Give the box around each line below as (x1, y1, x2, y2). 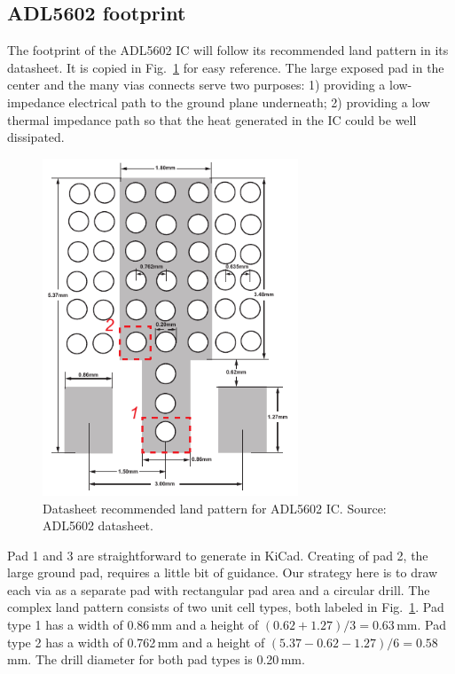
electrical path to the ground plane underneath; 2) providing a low (68, 92, 430, 111)
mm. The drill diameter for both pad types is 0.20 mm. (7, 650, 305, 669)
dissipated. (7, 128, 65, 146)
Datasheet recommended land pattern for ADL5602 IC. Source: (43, 498, 387, 517)
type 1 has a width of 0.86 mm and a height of (7, 615, 259, 634)
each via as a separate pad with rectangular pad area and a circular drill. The (7, 580, 430, 599)
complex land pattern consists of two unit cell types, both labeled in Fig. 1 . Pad (7, 598, 444, 616)
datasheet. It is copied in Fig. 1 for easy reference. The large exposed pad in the (7, 58, 444, 76)
